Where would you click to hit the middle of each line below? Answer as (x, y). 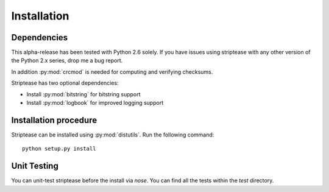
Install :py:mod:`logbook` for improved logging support (95, 103)
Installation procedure (54, 120)
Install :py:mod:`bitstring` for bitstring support (83, 94)
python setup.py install (59, 149)
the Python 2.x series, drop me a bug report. (67, 60)
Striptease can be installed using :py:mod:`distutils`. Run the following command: (113, 135)
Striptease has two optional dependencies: (65, 83)
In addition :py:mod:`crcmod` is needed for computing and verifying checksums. (112, 72)
